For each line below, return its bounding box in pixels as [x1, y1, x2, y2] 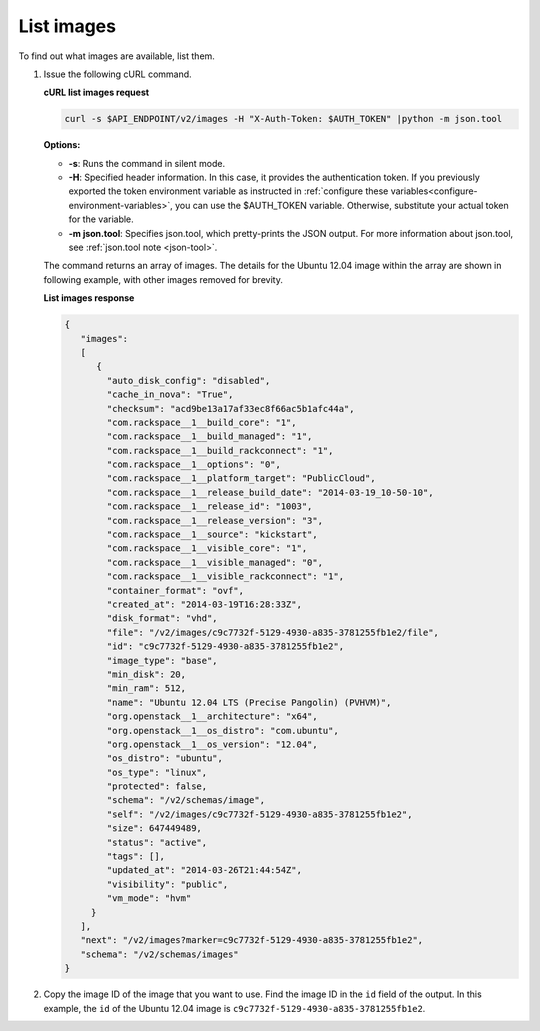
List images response [43, 292, 135, 304]
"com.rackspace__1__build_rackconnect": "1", [106, 445, 334, 456]
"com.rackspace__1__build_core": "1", [106, 416, 297, 428]
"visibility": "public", [106, 878, 229, 890]
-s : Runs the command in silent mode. [68, 157, 225, 169]
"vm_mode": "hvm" [106, 893, 192, 904]
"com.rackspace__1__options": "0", [106, 459, 282, 470]
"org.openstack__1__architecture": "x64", [106, 711, 319, 722]
